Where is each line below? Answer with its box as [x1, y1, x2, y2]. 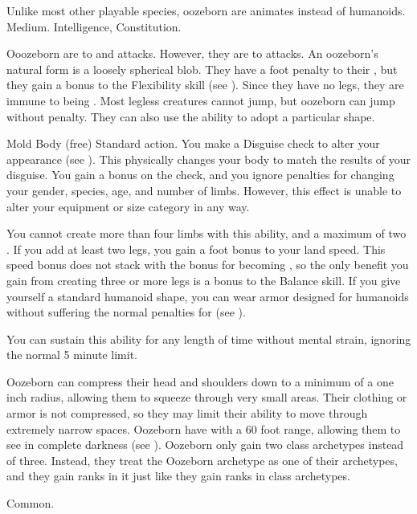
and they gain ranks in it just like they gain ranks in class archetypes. [6, 467, 350, 484]
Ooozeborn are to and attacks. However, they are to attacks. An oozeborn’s [6, 45, 378, 62]
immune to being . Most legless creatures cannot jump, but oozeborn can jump [6, 92, 395, 108]
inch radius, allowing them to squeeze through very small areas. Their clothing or [6, 389, 407, 406]
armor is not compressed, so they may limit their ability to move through [6, 405, 368, 422]
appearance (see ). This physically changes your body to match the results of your [6, 150, 411, 167]
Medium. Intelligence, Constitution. [6, 18, 182, 35]
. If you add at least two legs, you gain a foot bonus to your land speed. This [6, 240, 386, 257]
